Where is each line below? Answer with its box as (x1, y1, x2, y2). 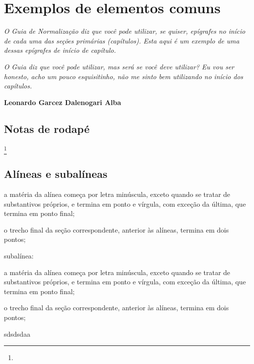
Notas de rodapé (4, 121, 90, 136)
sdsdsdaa (4, 328, 30, 339)
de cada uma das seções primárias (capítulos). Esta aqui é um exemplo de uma (4, 35, 239, 45)
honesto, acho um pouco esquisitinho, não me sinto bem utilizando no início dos (4, 71, 243, 81)
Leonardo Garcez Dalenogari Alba (4, 97, 121, 107)
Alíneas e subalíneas (4, 166, 107, 181)
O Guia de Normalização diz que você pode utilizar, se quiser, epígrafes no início (4, 26, 246, 36)
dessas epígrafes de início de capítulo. (4, 45, 116, 55)
